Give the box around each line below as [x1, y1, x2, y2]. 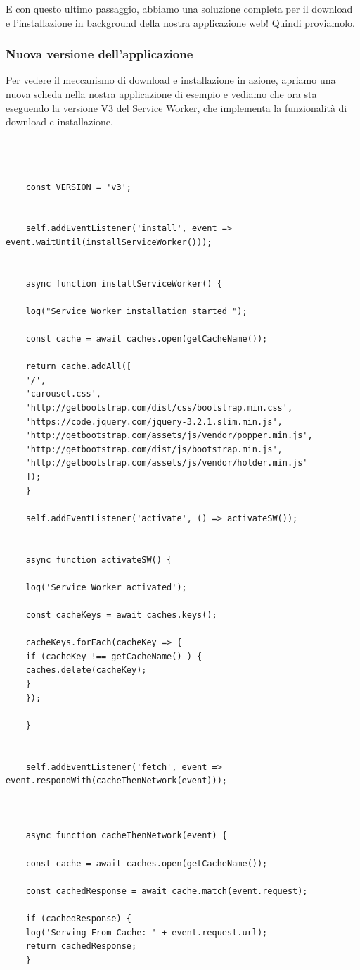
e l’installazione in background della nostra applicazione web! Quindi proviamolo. [6, 15, 355, 30]
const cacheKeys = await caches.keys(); [25, 609, 217, 620]
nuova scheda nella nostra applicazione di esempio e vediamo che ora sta [6, 87, 317, 101]
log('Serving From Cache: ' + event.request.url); [25, 927, 268, 938]
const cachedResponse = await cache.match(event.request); [25, 885, 308, 896]
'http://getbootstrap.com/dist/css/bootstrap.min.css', [25, 403, 293, 414]
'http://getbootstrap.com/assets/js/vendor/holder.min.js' [25, 458, 308, 468]
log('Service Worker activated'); [25, 582, 187, 592]
